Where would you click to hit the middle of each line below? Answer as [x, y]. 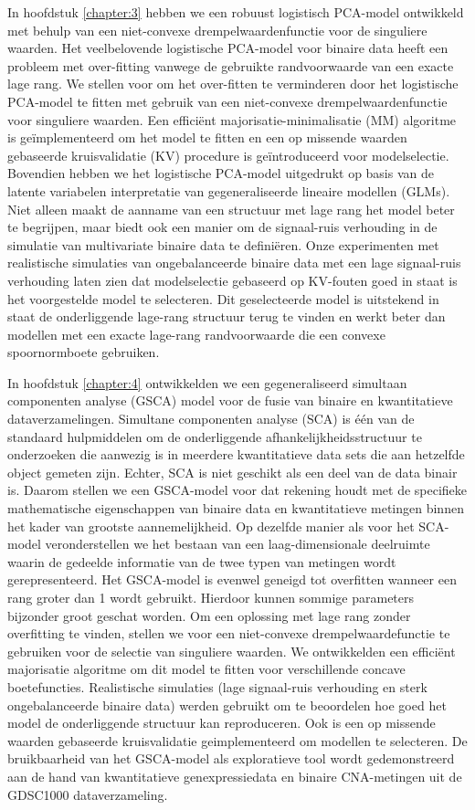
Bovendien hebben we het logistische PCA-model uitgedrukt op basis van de [221, 173]
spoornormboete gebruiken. [84, 352]
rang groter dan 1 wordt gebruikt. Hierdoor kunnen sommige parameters [211, 597]
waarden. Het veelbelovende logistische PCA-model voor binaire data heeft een [228, 48]
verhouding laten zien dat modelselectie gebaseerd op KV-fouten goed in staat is [232, 280]
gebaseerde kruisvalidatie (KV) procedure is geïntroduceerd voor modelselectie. [228, 155]
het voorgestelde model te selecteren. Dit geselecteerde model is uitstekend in [223, 298]
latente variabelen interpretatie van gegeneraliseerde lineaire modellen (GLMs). [229, 190]
